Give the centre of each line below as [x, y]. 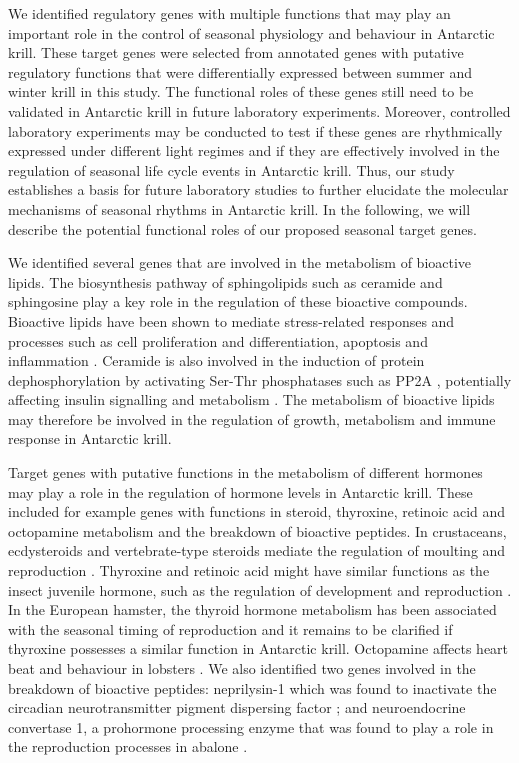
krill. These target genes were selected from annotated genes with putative [236, 52]
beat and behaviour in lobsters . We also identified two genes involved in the [242, 668]
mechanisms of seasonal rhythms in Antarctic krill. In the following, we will [239, 208]
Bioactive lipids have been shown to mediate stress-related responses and [231, 320]
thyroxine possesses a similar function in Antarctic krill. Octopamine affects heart [258, 648]
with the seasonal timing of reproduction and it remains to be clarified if [230, 628]
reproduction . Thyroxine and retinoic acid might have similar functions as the [249, 570]
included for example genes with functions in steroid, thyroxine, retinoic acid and [257, 511]
